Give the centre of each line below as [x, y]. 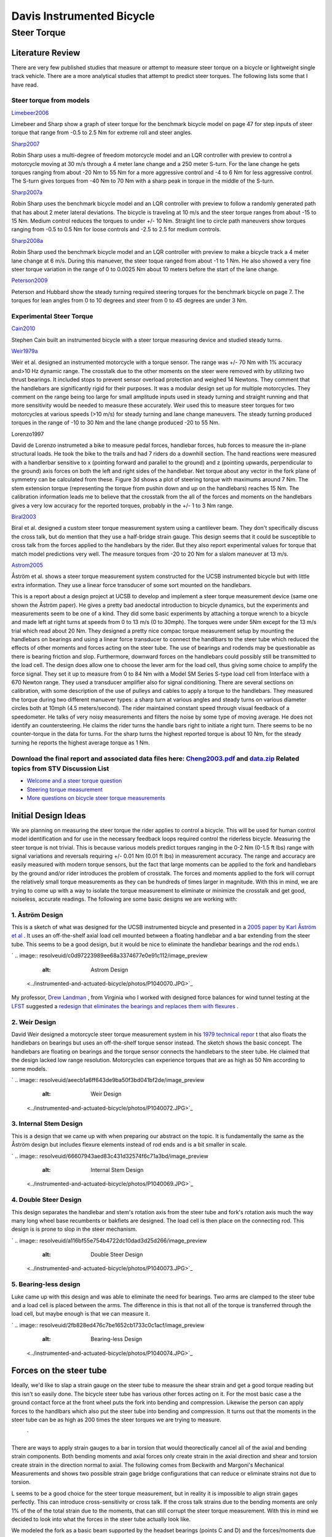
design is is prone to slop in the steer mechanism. [74, 1229]
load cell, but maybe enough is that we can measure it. [81, 1314]
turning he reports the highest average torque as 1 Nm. [81, 742]
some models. [29, 1069]
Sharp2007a [27, 192]
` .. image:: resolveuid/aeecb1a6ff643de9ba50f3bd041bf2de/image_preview [108, 1080]
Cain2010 [23, 328]
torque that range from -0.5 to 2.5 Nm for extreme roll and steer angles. [102, 133]
